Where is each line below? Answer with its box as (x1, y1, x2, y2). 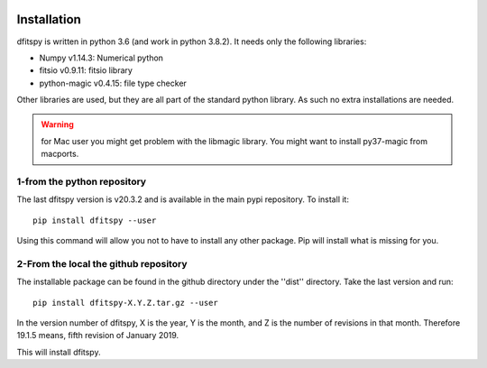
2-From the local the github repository (16, 257, 188, 270)
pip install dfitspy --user (32, 215, 157, 225)
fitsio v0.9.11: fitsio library (39, 65, 133, 76)
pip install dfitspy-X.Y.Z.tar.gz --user (32, 298, 218, 308)
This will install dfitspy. (16, 346, 101, 357)
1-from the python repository (16, 176, 147, 189)
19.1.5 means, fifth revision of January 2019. (16, 330, 179, 341)
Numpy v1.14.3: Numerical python (39, 52, 164, 63)
